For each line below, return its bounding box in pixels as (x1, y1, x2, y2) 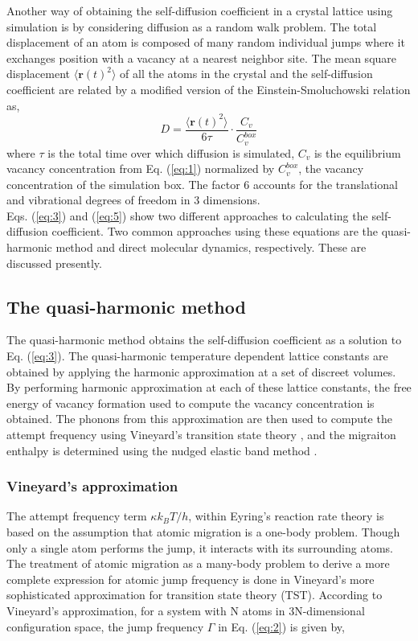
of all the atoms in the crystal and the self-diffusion (120, 65, 373, 82)
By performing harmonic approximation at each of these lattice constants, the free (6, 379, 412, 396)
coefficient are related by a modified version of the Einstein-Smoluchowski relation (6, 80, 411, 97)
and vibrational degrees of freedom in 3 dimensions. (6, 191, 260, 208)
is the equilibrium (313, 144, 401, 161)
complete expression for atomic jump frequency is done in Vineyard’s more (6, 570, 375, 587)
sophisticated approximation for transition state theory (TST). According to (6, 586, 383, 603)
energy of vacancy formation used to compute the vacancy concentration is (6, 394, 375, 411)
